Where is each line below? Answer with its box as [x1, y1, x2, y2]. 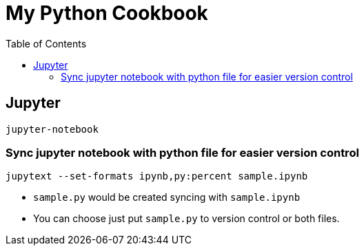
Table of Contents [6, 37, 87, 50]
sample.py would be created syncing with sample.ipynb [33, 191, 301, 204]
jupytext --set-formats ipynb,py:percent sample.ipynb [6, 171, 308, 182]
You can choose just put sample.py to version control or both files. [33, 212, 340, 225]
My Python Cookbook [6, 1, 208, 25]
